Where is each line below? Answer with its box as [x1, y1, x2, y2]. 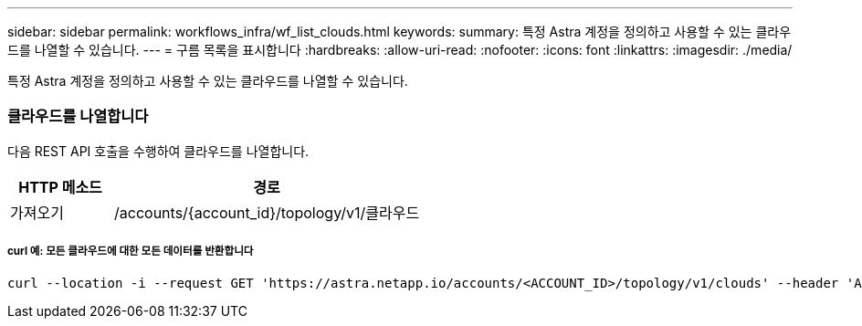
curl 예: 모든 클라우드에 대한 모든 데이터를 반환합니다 [7, 245, 254, 258]
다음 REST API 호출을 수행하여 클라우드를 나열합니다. [7, 142, 310, 159]
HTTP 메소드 [18, 177, 102, 196]
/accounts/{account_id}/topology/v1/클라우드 [114, 203, 420, 222]
